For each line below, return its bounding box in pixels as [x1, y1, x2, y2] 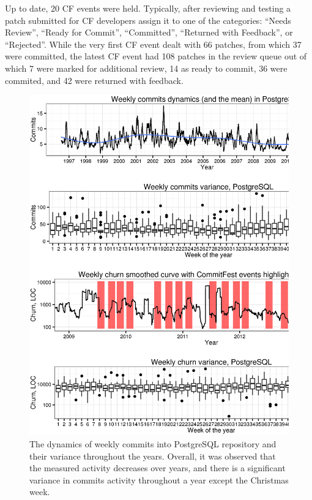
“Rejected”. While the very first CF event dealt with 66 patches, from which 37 [5, 37, 302, 50]
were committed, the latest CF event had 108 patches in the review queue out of [5, 50, 307, 63]
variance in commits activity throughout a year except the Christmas [29, 473, 289, 486]
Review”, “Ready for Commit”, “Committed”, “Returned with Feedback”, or [5, 26, 293, 39]
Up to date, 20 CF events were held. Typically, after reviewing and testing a [5, 2, 291, 14]
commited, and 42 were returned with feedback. [5, 74, 184, 86]
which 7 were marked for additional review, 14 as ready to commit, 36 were [5, 61, 288, 74]
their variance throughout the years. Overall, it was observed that [29, 449, 276, 462]
